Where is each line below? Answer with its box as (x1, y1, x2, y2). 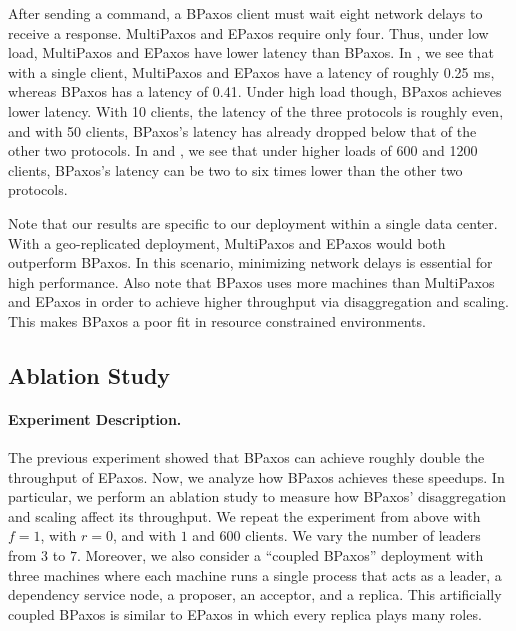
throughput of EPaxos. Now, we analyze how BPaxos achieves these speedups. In (8, 466, 505, 487)
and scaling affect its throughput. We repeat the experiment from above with (8, 505, 481, 526)
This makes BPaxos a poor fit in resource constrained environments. (8, 310, 426, 331)
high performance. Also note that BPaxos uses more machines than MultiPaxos (8, 271, 495, 292)
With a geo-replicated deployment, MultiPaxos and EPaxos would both (8, 232, 446, 253)
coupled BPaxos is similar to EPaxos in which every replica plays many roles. (8, 603, 482, 624)
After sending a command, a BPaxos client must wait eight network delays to (8, 3, 483, 23)
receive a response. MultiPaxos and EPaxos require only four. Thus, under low (8, 22, 489, 43)
